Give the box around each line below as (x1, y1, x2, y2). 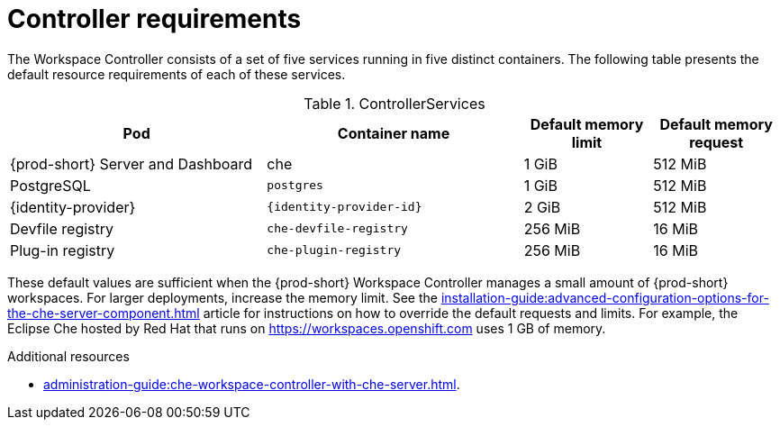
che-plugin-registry (267, 243, 402, 258)
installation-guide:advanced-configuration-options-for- (440, 289, 769, 305)
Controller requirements (7, 4, 302, 34)
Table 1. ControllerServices (304, 94, 485, 113)
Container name (337, 123, 450, 142)
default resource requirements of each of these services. (7, 66, 346, 82)
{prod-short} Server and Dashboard (10, 154, 253, 173)
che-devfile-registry (267, 222, 408, 236)
